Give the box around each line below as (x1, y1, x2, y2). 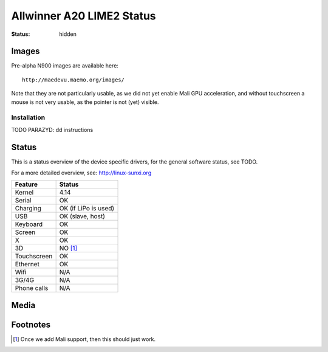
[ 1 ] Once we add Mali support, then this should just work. (13, 335, 156, 343)
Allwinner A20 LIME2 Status (11, 9, 156, 22)
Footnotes (11, 319, 51, 330)
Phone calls (15, 284, 49, 292)
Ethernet (15, 260, 39, 269)
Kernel (15, 188, 34, 197)
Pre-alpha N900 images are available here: (11, 62, 118, 69)
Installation (11, 113, 46, 122)
